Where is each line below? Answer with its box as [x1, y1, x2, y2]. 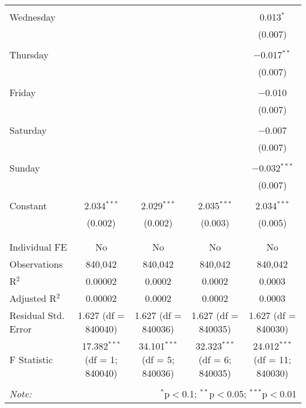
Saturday [9, 123, 47, 137]
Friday [9, 85, 36, 99]
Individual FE [9, 240, 67, 254]
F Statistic [9, 353, 53, 366]
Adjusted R [9, 291, 56, 305]
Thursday [9, 48, 49, 61]
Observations [9, 257, 63, 271]
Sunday [9, 161, 40, 175]
